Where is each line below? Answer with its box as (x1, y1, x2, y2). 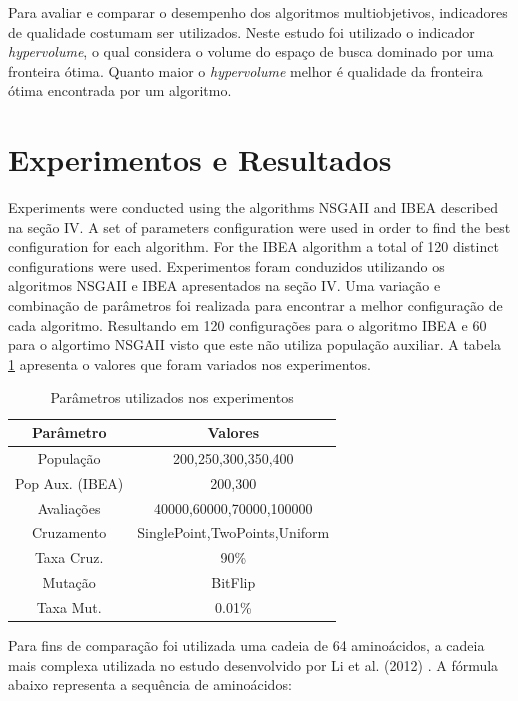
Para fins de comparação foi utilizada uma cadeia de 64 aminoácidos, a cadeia (8, 635, 485, 656)
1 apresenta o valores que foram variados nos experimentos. (8, 353, 371, 374)
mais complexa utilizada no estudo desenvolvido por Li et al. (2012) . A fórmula (8, 654, 499, 675)
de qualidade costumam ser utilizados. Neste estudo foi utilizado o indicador (8, 21, 475, 42)
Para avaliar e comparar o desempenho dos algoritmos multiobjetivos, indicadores (8, 2, 508, 22)
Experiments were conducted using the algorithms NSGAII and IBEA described (8, 197, 498, 218)
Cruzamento (32, 522, 107, 543)
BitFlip (211, 572, 256, 593)
